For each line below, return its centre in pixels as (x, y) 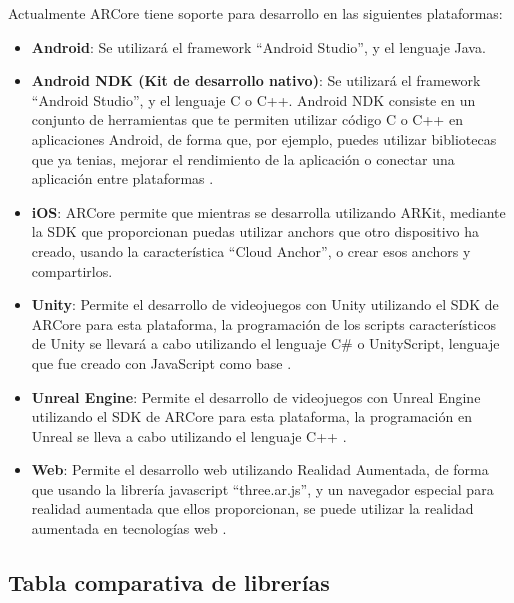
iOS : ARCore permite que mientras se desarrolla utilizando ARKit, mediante (268, 211)
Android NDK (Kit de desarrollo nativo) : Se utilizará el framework (256, 80)
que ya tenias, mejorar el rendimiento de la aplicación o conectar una (243, 158)
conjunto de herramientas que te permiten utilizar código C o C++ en (247, 119)
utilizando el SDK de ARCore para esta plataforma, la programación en (251, 416)
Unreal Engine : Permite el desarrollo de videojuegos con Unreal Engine (256, 396)
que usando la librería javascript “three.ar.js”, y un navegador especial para (262, 488)
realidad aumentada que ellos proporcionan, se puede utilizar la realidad (252, 508)
